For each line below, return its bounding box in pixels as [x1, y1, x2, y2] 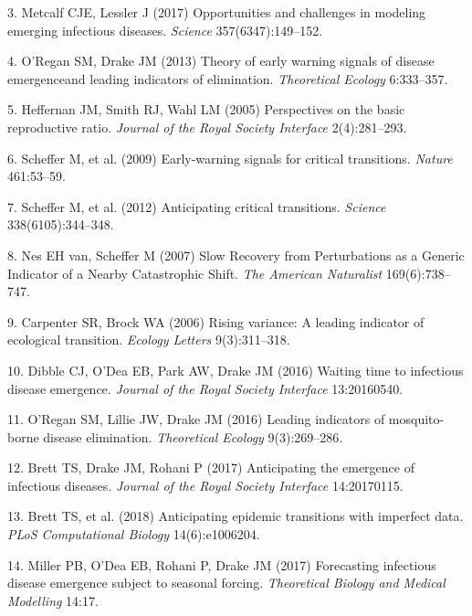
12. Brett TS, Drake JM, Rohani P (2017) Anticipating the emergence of [7, 458, 414, 477]
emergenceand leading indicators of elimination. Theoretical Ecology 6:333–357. [7, 69, 448, 88]
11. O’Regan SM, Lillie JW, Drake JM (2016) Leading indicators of [7, 409, 385, 429]
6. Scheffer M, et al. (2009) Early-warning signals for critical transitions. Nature [7, 148, 453, 167]
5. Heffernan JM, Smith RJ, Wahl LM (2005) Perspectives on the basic [7, 100, 405, 119]
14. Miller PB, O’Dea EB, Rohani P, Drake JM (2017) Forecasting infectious [7, 555, 436, 574]
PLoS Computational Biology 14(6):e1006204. [7, 525, 260, 544]
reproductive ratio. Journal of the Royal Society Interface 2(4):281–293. [7, 117, 407, 136]
